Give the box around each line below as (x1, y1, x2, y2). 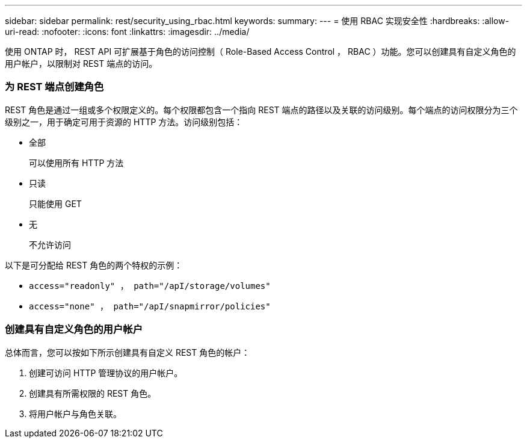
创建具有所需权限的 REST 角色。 (29, 388, 156, 398)
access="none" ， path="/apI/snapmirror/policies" (29, 301, 271, 311)
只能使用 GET (29, 198, 82, 209)
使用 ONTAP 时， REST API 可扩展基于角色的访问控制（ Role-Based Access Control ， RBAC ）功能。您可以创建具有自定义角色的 (5, 46, 516, 57)
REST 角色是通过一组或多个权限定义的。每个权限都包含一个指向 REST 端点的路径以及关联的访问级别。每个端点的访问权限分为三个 (5, 104, 518, 115)
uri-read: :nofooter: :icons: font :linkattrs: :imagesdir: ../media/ (5, 26, 250, 37)
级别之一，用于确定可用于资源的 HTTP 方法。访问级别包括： (5, 116, 243, 127)
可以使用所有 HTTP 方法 (29, 157, 124, 168)
